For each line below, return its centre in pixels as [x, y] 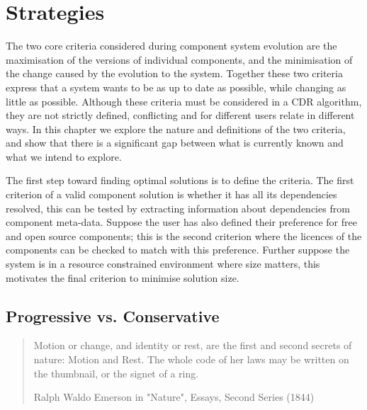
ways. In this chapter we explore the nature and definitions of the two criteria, [176, 129]
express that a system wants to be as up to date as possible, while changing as [176, 87]
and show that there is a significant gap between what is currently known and [175, 143]
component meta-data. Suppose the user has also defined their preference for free [181, 222]
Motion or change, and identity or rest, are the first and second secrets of [193, 345]
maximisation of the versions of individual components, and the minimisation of [179, 59]
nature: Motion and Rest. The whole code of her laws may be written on [191, 359]
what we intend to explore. [64, 156]
